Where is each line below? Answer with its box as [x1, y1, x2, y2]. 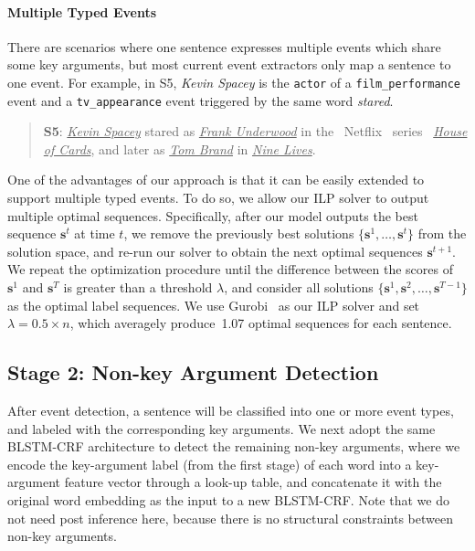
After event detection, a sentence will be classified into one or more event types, [7, 401, 454, 420]
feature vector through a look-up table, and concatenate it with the [64, 472, 442, 492]
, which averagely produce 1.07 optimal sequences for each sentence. [69, 313, 452, 333]
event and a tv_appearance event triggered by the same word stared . [7, 90, 394, 110]
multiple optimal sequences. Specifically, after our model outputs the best [7, 206, 418, 225]
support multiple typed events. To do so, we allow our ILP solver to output [7, 188, 429, 207]
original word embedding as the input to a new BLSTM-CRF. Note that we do [7, 491, 449, 509]
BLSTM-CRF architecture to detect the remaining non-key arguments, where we [7, 437, 460, 456]
